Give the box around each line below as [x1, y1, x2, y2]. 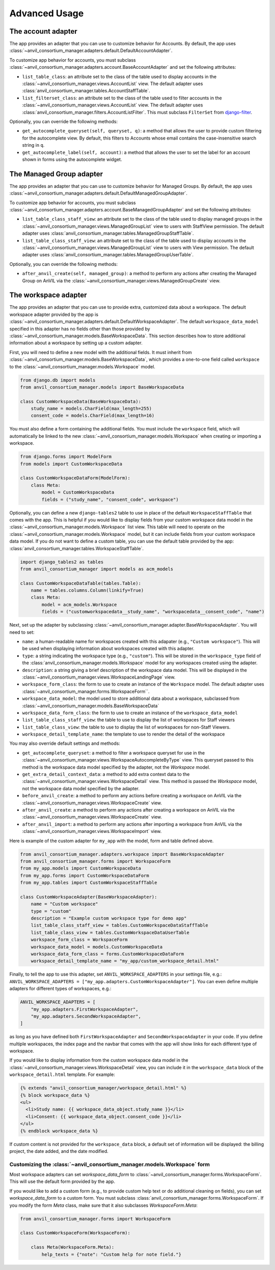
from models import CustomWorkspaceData [20, 461, 122, 467]
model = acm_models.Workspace [41, 602, 117, 607]
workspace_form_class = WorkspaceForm [31, 937, 128, 942]
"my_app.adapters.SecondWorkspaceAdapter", [31, 1013, 141, 1019]
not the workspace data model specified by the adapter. [22, 785, 140, 792]
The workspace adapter [9, 291, 87, 300]
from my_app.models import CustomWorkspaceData [20, 866, 141, 871]
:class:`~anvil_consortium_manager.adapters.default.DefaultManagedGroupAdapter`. [9, 190, 188, 196]
